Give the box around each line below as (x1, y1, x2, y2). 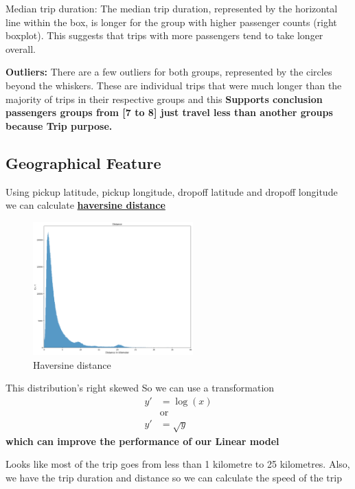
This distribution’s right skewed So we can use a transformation (5, 380, 275, 395)
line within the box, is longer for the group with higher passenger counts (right (5, 14, 337, 29)
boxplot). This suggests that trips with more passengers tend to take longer (5, 28, 323, 43)
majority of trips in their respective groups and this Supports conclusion (5, 91, 323, 106)
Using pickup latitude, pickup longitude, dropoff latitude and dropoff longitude (5, 184, 338, 198)
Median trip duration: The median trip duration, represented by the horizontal (5, 1, 338, 15)
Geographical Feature (5, 152, 161, 173)
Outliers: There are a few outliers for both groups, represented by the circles (5, 65, 332, 79)
